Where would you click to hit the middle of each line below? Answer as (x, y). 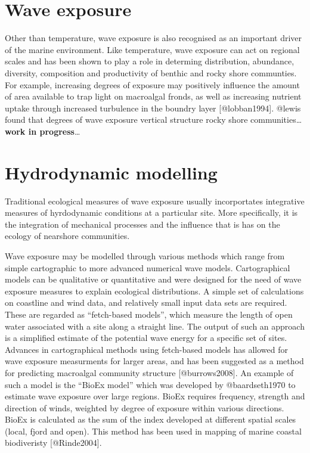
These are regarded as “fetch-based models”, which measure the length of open (149, 314)
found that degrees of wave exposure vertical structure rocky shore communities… (154, 120)
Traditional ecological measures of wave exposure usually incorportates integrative (155, 201)
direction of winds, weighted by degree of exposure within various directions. (145, 407)
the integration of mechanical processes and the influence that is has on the (142, 224)
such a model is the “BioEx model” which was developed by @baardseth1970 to (150, 384)
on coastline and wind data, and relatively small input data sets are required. (146, 302)
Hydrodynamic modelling (111, 172)
